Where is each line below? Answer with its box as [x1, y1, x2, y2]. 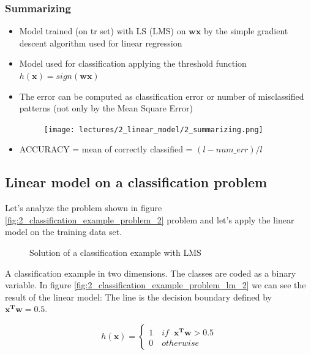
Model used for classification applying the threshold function [19, 57, 247, 70]
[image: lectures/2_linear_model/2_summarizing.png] [43, 125, 263, 134]
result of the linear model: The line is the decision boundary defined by [5, 290, 272, 303]
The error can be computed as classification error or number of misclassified [19, 89, 304, 102]
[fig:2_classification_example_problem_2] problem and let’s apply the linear [5, 213, 294, 226]
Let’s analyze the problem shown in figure [5, 201, 162, 214]
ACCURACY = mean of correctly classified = [19, 143, 193, 155]
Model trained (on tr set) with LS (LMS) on [19, 24, 186, 37]
